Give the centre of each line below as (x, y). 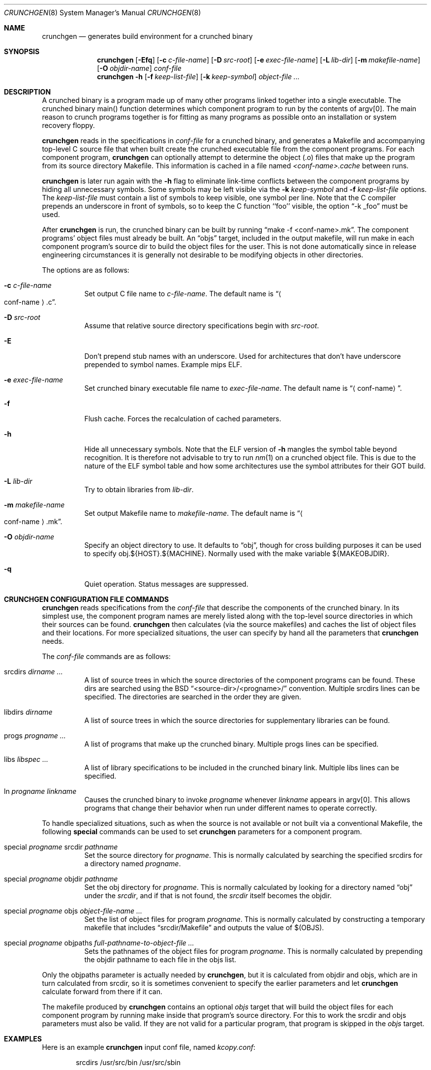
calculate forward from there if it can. (102, 991)
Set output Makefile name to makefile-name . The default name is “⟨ (194, 513)
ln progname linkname (40, 791)
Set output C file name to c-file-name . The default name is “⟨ (183, 294)
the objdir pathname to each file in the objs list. (160, 960)
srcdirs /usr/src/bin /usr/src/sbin (128, 1062)
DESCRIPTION (28, 92)
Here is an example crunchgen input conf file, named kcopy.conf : (149, 1047)
